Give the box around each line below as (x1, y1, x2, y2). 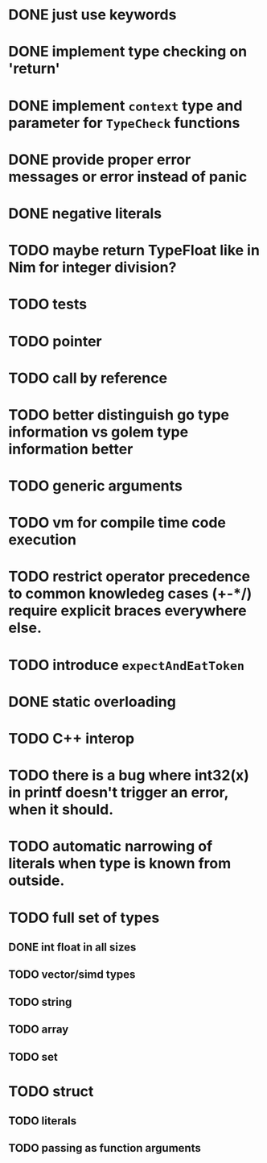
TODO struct (8, 1082, 94, 1100)
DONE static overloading (8, 693, 177, 710)
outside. (8, 871, 65, 890)
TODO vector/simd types (8, 968, 136, 982)
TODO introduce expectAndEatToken (8, 656, 245, 674)
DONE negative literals (8, 204, 162, 222)
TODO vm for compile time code (8, 514, 227, 532)
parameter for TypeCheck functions (8, 114, 240, 132)
